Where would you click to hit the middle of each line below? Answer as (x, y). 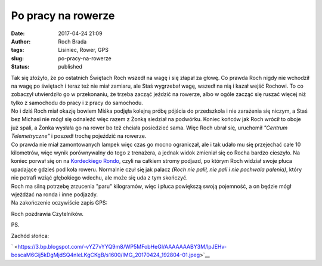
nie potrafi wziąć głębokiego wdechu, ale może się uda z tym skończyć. (99, 178)
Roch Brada (72, 41)
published (70, 67)
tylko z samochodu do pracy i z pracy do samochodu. (77, 103)
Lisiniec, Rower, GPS (83, 50)
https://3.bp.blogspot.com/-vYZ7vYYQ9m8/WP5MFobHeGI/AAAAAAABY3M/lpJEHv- (122, 246)
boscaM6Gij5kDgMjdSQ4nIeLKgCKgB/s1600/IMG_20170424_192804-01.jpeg (106, 255)
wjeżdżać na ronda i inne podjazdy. (55, 194)
